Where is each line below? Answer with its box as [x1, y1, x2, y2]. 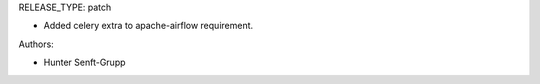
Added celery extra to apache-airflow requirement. [43, 20, 254, 32]
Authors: [18, 38, 54, 50]
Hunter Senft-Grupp [43, 56, 126, 69]
